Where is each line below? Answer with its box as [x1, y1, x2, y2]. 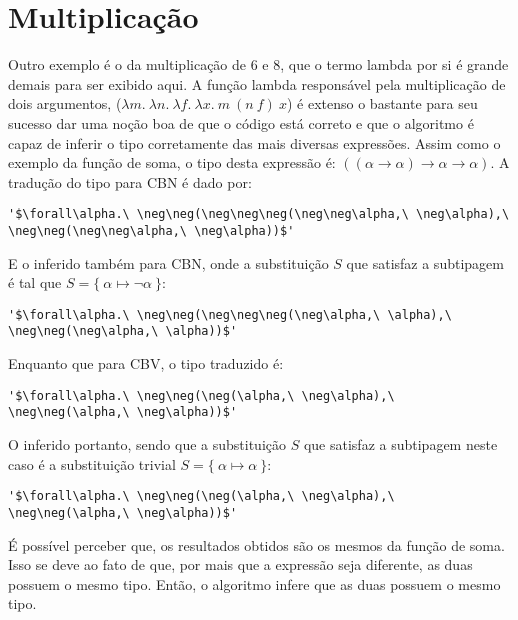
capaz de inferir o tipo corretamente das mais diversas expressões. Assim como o [8, 132, 501, 153]
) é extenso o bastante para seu [286, 93, 478, 114]
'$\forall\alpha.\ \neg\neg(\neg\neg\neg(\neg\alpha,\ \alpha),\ [8, 307, 452, 322]
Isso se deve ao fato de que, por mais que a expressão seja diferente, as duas [8, 554, 473, 575]
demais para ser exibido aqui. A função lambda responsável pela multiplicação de [8, 73, 506, 94]
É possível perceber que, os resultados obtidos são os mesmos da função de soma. [8, 534, 505, 555]
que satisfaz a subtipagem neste [303, 434, 498, 454]
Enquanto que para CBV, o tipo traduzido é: [8, 353, 284, 374]
